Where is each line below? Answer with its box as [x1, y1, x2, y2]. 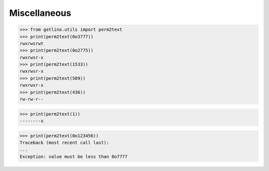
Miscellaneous [9, 7, 72, 18]
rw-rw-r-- [19, 96, 44, 102]
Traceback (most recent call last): [19, 140, 110, 145]
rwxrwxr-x [19, 83, 44, 88]
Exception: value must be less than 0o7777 [19, 154, 128, 159]
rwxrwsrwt [19, 40, 44, 46]
